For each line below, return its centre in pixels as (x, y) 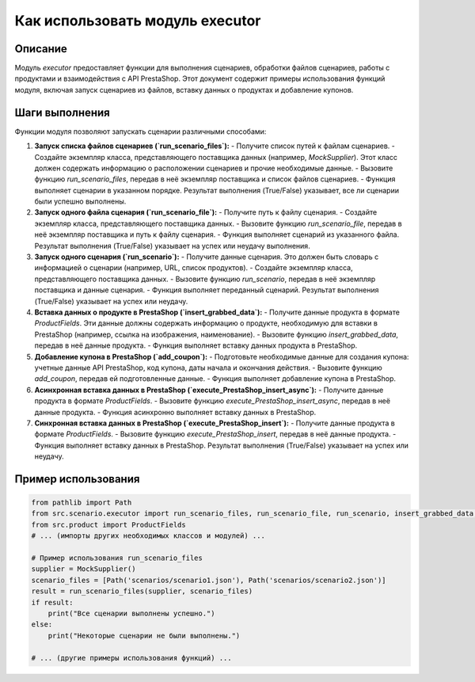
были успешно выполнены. (80, 201)
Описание (41, 49)
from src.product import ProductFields (108, 524)
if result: (52, 602)
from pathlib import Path (82, 503)
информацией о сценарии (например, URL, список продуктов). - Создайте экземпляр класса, (194, 268)
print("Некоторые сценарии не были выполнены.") (144, 635)
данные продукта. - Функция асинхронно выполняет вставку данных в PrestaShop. (175, 412)
